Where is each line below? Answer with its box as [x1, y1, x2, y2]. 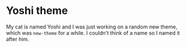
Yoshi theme [6, 4, 68, 17]
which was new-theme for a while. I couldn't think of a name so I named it [6, 29, 180, 36]
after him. [6, 35, 29, 42]
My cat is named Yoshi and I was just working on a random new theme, [6, 23, 178, 30]
